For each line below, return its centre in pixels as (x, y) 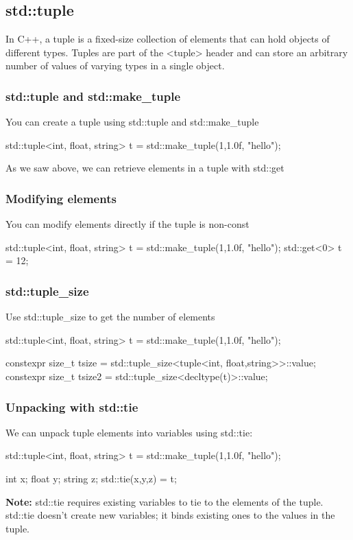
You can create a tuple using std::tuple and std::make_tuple (132, 122)
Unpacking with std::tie (72, 407)
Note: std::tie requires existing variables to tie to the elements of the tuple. (165, 501)
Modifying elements (61, 198)
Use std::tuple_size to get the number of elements (110, 317)
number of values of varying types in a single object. (115, 66)
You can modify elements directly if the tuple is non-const (127, 224)
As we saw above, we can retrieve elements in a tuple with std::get (145, 168)
